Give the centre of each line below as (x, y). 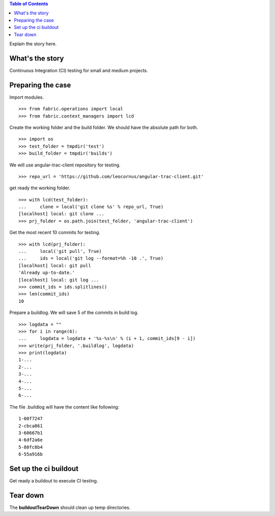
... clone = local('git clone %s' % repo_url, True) (91, 207)
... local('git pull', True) (60, 251)
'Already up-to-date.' (47, 273)
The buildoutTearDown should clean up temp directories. (70, 507)
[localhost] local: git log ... (59, 280)
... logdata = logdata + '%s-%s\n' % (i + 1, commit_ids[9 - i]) (107, 339)
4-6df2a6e (31, 440)
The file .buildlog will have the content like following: (64, 407)
